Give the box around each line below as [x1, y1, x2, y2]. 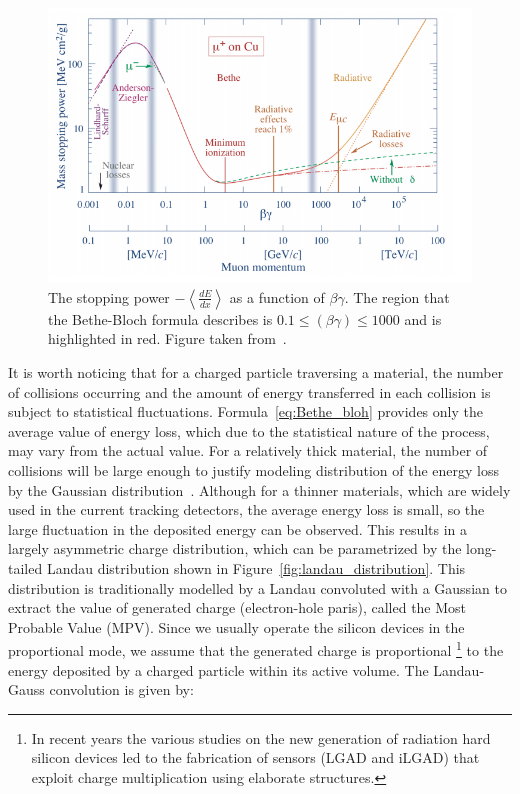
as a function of [229, 286, 325, 307]
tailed [8, 558, 43, 579]
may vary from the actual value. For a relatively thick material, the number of [8, 440, 488, 461]
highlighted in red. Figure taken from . [48, 328, 287, 349]
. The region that [344, 286, 450, 307]
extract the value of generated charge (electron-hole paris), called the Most [8, 597, 467, 618]
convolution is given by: [49, 679, 194, 700]
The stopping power [48, 286, 170, 307]
